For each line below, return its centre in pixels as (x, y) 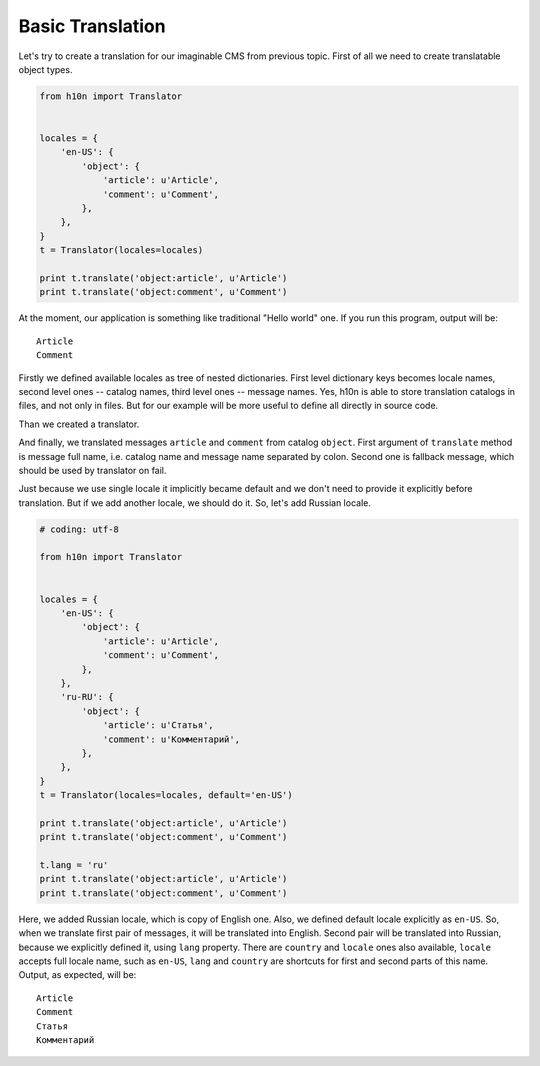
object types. (45, 69)
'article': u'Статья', (158, 725)
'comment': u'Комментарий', (171, 739)
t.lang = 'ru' (74, 865)
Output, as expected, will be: (77, 975)
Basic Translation (92, 26)
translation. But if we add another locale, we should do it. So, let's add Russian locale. (195, 502)
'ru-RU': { (87, 697)
